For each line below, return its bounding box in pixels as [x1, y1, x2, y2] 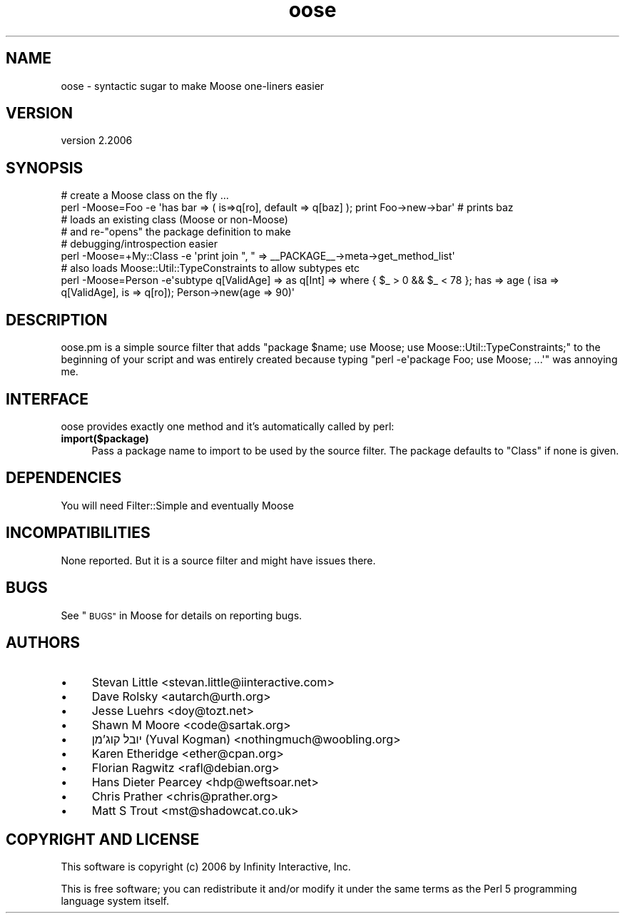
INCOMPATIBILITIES [6, 524, 151, 542]
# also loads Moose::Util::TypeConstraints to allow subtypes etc [61, 262, 360, 275]
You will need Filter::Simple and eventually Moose [61, 499, 294, 512]
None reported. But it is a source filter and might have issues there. [61, 554, 376, 567]
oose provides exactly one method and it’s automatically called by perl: [61, 420, 395, 432]
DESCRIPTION [6, 310, 108, 329]
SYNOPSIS [6, 158, 83, 177]
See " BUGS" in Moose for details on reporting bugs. [61, 609, 303, 621]
